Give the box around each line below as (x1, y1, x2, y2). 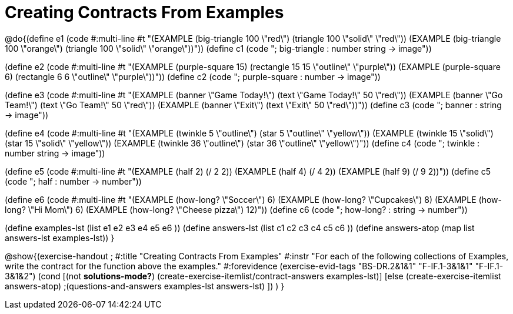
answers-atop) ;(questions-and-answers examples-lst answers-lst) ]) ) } (5, 280, 285, 291)
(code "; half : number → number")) (5, 176, 142, 186)
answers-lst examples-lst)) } (5, 232, 115, 243)
